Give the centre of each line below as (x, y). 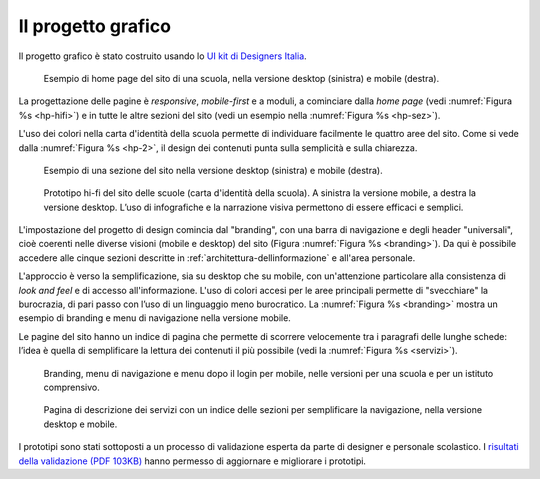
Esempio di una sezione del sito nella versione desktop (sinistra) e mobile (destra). (213, 170)
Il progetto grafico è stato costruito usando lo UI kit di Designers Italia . (162, 56)
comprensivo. (71, 387)
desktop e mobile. (80, 424)
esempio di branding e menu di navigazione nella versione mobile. (155, 318)
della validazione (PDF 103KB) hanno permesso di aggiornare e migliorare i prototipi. (192, 461)
